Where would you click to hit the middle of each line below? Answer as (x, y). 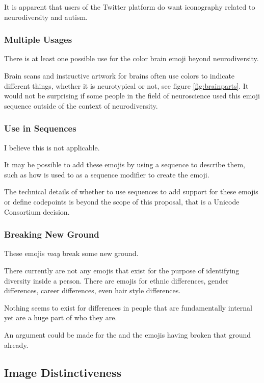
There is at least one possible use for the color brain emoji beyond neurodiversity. (131, 58)
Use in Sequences (40, 128)
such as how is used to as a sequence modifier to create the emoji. (107, 174)
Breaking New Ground (52, 234)
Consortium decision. (37, 211)
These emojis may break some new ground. (71, 253)
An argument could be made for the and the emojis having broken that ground (128, 334)
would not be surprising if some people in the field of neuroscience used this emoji (132, 96)
